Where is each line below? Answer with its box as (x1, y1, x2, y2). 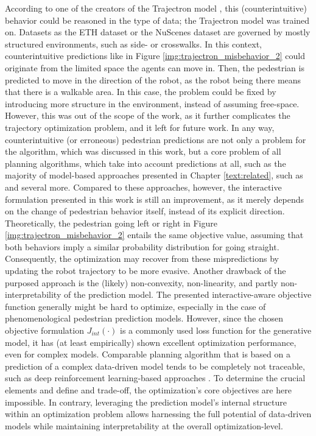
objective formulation (5, 324, 84, 337)
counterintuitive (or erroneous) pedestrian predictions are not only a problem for (5, 133, 306, 146)
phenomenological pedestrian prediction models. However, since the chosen (5, 312, 283, 325)
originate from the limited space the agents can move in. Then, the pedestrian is (5, 61, 304, 74)
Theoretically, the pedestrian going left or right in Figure (5, 216, 217, 229)
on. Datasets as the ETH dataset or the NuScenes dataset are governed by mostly (5, 26, 311, 38)
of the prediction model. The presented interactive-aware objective (63, 288, 312, 301)
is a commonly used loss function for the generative (120, 324, 312, 337)
